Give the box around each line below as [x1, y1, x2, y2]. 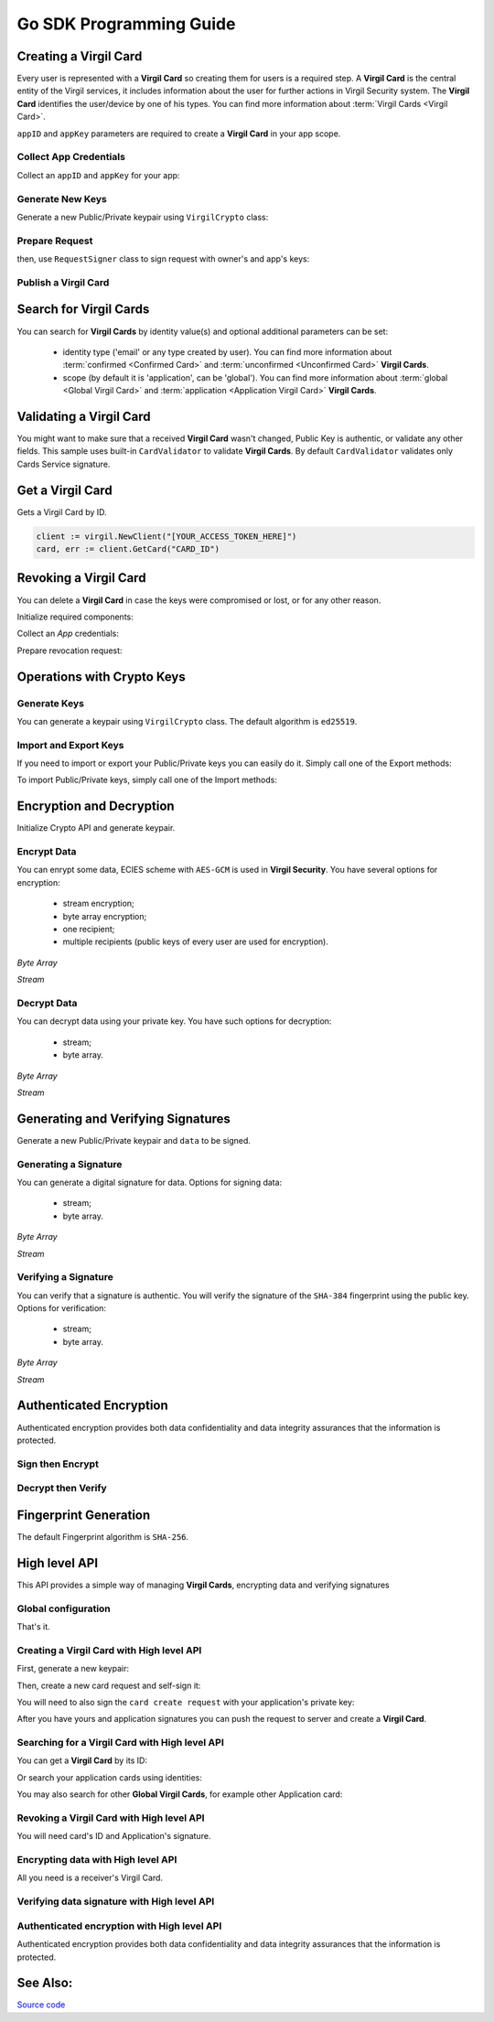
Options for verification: [16, 1303, 107, 1314]
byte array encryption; [62, 910, 147, 921]
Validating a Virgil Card [16, 408, 151, 425]
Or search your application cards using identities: [16, 1771, 203, 1783]
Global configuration [16, 1602, 112, 1615]
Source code [16, 1999, 66, 2010]
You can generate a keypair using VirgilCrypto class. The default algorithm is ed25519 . [16, 715, 358, 726]
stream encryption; [62, 898, 134, 909]
